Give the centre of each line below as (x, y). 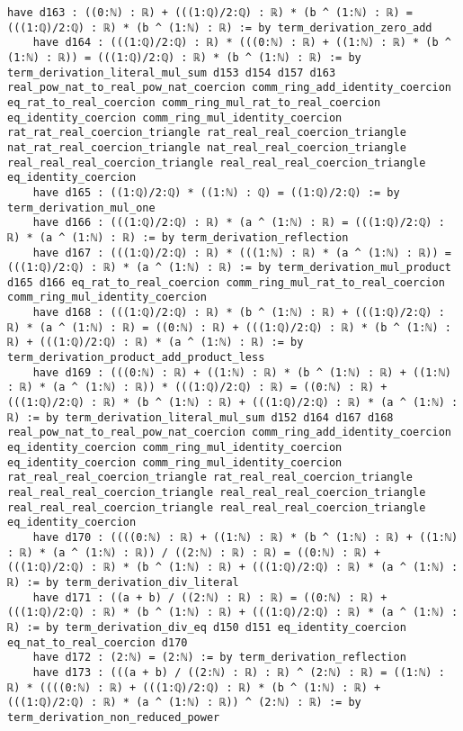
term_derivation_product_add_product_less (136, 358)
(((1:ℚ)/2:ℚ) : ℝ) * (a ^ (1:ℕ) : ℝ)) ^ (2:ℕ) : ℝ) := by (184, 703)
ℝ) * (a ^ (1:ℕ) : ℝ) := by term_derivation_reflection (178, 237)
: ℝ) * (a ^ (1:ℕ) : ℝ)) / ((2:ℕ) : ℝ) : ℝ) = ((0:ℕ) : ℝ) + (194, 552)
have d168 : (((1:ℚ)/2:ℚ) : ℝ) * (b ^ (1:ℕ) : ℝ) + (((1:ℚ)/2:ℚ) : (239, 313)
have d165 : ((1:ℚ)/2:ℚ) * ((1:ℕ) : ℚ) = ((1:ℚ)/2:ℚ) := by (216, 192)
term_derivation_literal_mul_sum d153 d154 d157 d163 (172, 72)
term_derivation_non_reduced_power (114, 717)
